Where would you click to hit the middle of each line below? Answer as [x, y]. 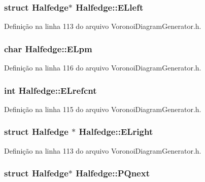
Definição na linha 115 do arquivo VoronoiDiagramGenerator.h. [103, 109]
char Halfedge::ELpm [48, 48]
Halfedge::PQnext [113, 173]
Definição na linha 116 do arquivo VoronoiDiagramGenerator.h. [103, 68]
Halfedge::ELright [116, 132]
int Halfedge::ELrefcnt [50, 90]
